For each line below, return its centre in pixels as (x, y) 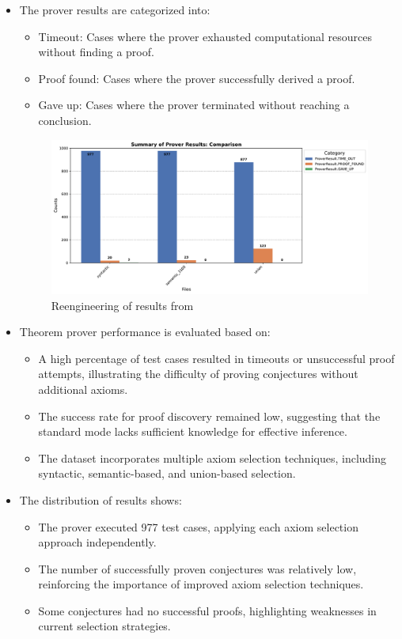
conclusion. (65, 120)
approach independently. (97, 542)
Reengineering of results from (122, 305)
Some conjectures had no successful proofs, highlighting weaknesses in (207, 610)
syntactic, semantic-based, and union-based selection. (167, 473)
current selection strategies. (104, 626)
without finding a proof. (96, 52)
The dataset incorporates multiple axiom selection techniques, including (212, 458)
